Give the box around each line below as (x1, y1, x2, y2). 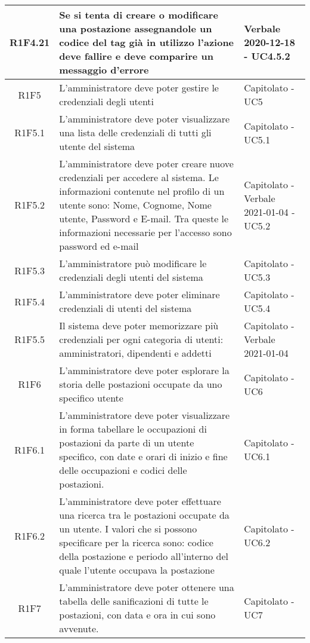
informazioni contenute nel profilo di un (59, 184, 225, 198)
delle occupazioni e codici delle (59, 463, 187, 477)
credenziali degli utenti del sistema (59, 270, 203, 284)
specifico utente (59, 391, 123, 405)
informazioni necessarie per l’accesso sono (59, 225, 232, 239)
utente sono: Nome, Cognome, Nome (59, 198, 212, 212)
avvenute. (59, 621, 99, 635)
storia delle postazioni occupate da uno (59, 377, 222, 391)
